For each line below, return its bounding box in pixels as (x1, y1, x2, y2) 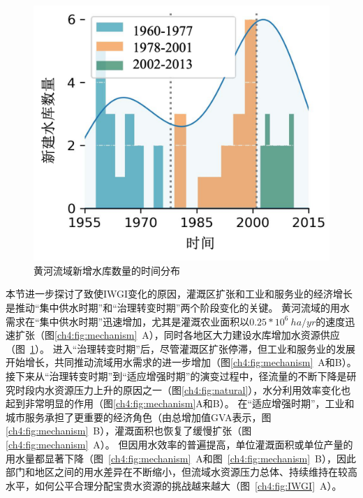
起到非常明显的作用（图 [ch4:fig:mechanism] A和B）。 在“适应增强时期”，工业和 (6, 396, 355, 411)
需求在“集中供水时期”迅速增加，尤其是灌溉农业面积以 (6, 314, 250, 328)
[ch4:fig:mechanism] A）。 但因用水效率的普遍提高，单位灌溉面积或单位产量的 (6, 437, 353, 451)
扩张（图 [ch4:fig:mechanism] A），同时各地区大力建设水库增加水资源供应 (15, 328, 340, 342)
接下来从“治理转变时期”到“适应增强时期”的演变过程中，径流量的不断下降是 (6, 368, 347, 383)
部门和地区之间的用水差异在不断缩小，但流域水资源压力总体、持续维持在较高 (6, 464, 357, 479)
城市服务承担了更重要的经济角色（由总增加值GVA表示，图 (6, 409, 272, 424)
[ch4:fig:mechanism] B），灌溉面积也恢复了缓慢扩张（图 (6, 423, 252, 438)
